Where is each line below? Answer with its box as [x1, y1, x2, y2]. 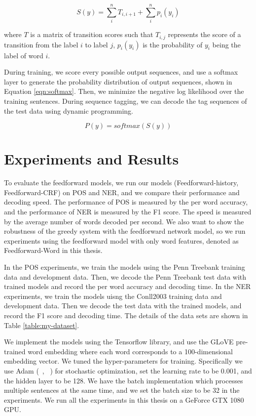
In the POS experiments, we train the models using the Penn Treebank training [4, 262, 245, 272]
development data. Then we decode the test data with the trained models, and [4, 300, 242, 311]
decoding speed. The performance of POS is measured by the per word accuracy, [4, 197, 248, 207]
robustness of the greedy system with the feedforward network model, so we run [4, 226, 246, 236]
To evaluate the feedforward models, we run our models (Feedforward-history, [4, 177, 239, 188]
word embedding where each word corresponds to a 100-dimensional [28, 346, 233, 356]
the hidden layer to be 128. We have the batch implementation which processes [4, 375, 243, 385]
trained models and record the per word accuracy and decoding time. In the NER [4, 281, 251, 291]
